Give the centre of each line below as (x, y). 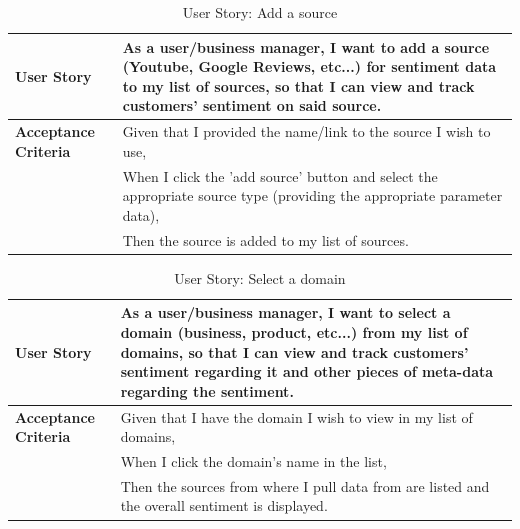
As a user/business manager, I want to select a (285, 312)
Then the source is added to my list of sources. (265, 239)
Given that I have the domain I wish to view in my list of (296, 416)
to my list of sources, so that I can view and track (298, 85)
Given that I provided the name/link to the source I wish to (306, 131)
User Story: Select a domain (260, 277)
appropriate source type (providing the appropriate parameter (312, 195)
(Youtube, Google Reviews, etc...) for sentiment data (309, 66)
